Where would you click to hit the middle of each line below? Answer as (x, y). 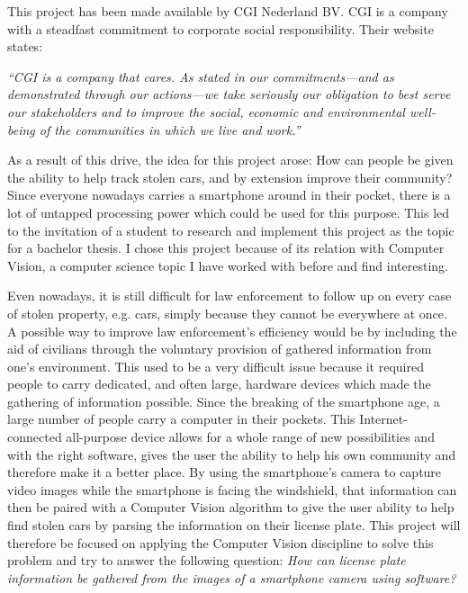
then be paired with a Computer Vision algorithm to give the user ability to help (231, 507)
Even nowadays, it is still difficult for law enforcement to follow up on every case (229, 296)
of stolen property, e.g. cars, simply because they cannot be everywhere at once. (227, 313)
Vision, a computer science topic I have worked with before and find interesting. (228, 265)
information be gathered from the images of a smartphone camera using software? (232, 577)
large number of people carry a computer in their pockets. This (181, 419)
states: (25, 46)
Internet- (383, 419)
